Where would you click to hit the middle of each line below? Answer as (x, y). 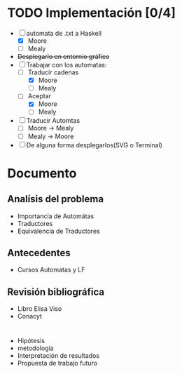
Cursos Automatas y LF (51, 270)
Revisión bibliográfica (56, 292)
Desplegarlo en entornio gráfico (63, 57)
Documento (42, 173)
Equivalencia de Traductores (58, 231)
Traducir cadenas (53, 72)
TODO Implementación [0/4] (92, 13)
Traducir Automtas (53, 121)
